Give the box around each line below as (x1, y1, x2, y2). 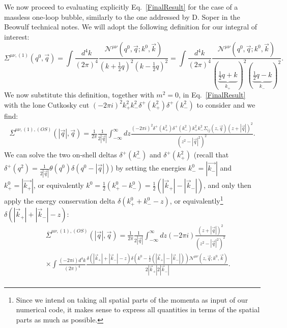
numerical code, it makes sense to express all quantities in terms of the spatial (16, 304, 260, 315)
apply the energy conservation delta (4, 195, 116, 206)
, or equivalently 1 (169, 194, 223, 206)
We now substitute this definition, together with (4, 89, 154, 100)
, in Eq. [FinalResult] (179, 89, 246, 100)
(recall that (193, 149, 229, 160)
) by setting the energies (110, 162, 186, 173)
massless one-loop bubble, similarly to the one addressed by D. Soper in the (4, 11, 240, 22)
